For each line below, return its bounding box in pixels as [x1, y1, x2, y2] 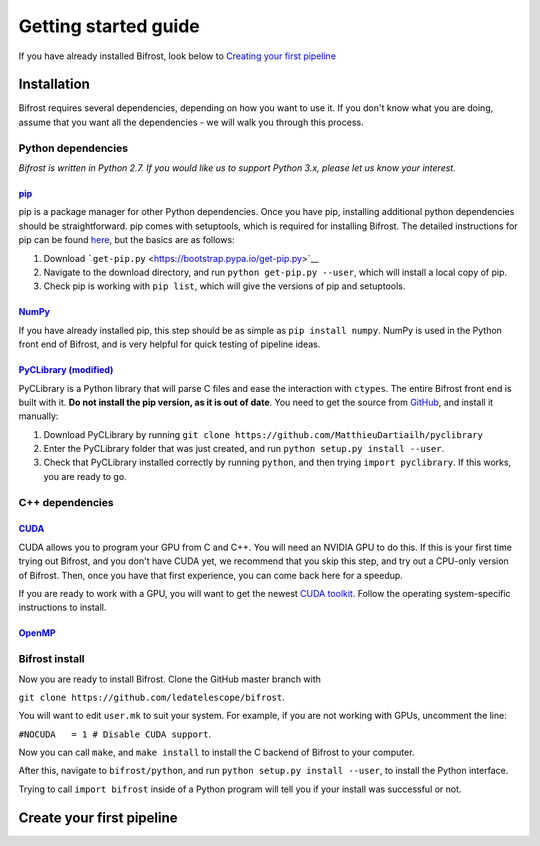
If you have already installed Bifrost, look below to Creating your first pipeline [18, 50, 337, 62]
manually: [18, 410, 59, 422]
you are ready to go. [43, 470, 127, 482]
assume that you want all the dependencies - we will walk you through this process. [18, 116, 364, 128]
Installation [18, 76, 90, 93]
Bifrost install [18, 652, 85, 666]
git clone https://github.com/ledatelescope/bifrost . [18, 691, 285, 703]
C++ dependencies [18, 495, 114, 509]
